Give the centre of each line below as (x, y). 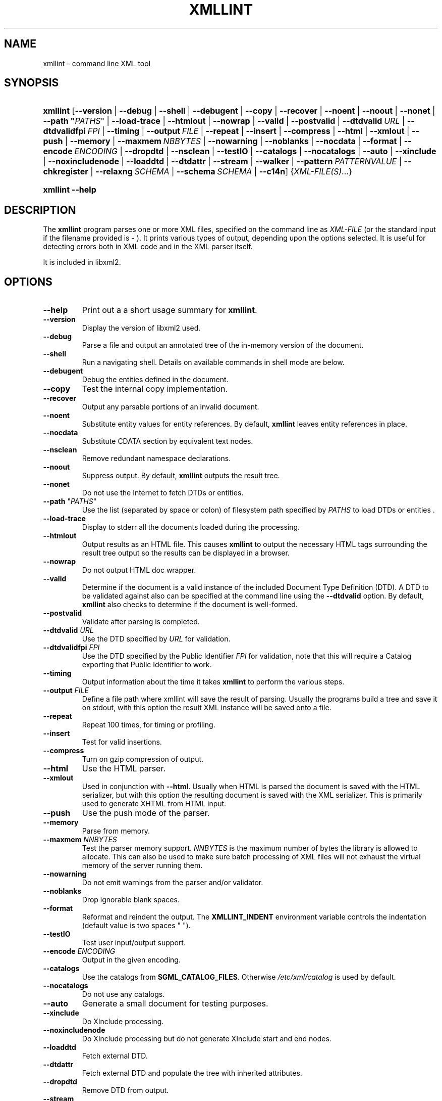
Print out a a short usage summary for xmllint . (170, 310)
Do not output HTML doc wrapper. (139, 570)
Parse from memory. (116, 831)
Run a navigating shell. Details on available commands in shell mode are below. (213, 362)
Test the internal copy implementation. (155, 389)
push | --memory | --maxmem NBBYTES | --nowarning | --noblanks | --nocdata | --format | (223, 141)
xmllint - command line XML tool (97, 63)
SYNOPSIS (32, 83)
